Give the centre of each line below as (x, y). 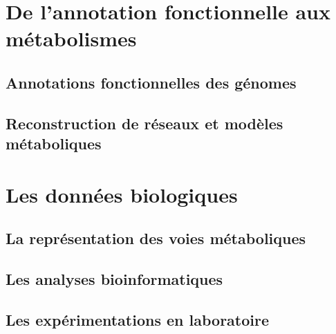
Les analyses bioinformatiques (114, 279)
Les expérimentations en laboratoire (138, 319)
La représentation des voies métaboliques (156, 238)
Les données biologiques (122, 194)
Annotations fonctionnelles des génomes (151, 82)
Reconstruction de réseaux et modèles (144, 123)
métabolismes (71, 38)
